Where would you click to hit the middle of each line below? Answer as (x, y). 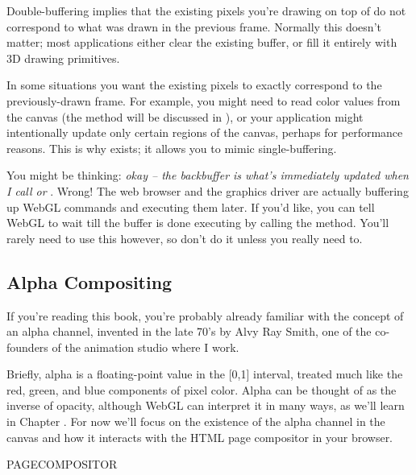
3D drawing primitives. (63, 58)
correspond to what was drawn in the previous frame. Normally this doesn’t (194, 26)
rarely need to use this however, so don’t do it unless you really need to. (185, 238)
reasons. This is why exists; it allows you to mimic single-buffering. (172, 148)
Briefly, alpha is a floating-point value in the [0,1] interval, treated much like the (205, 374)
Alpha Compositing (89, 281)
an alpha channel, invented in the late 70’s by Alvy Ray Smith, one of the (189, 331)
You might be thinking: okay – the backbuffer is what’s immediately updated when (208, 175)
